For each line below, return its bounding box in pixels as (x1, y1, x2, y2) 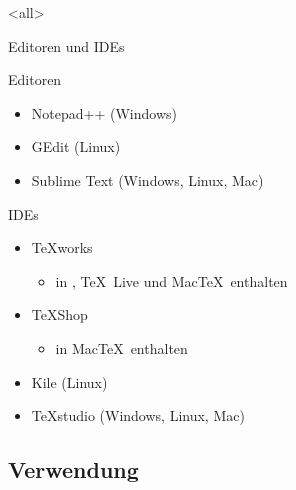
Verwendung (8, 454, 139, 485)
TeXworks (31, 237, 93, 258)
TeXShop (31, 304, 88, 325)
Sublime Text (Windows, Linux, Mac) (31, 169, 264, 190)
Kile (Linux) (31, 371, 108, 392)
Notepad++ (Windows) (31, 102, 177, 123)
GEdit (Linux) (31, 136, 121, 157)
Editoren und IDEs (8, 35, 125, 56)
